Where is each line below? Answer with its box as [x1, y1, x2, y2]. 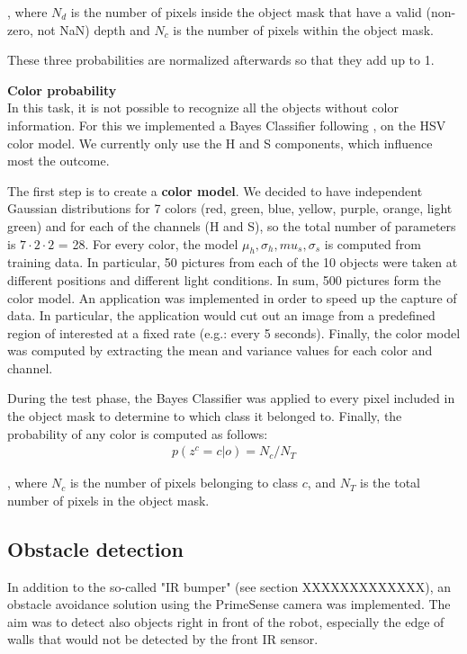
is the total [360, 473, 421, 492]
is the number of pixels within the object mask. [173, 20, 434, 39]
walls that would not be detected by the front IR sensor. [7, 630, 319, 649]
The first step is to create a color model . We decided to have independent [7, 181, 423, 200]
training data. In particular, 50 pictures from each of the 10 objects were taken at [7, 253, 458, 272]
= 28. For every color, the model [58, 234, 238, 253]
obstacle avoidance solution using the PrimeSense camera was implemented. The [7, 595, 451, 614]
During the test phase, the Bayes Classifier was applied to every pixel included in [7, 389, 455, 408]
